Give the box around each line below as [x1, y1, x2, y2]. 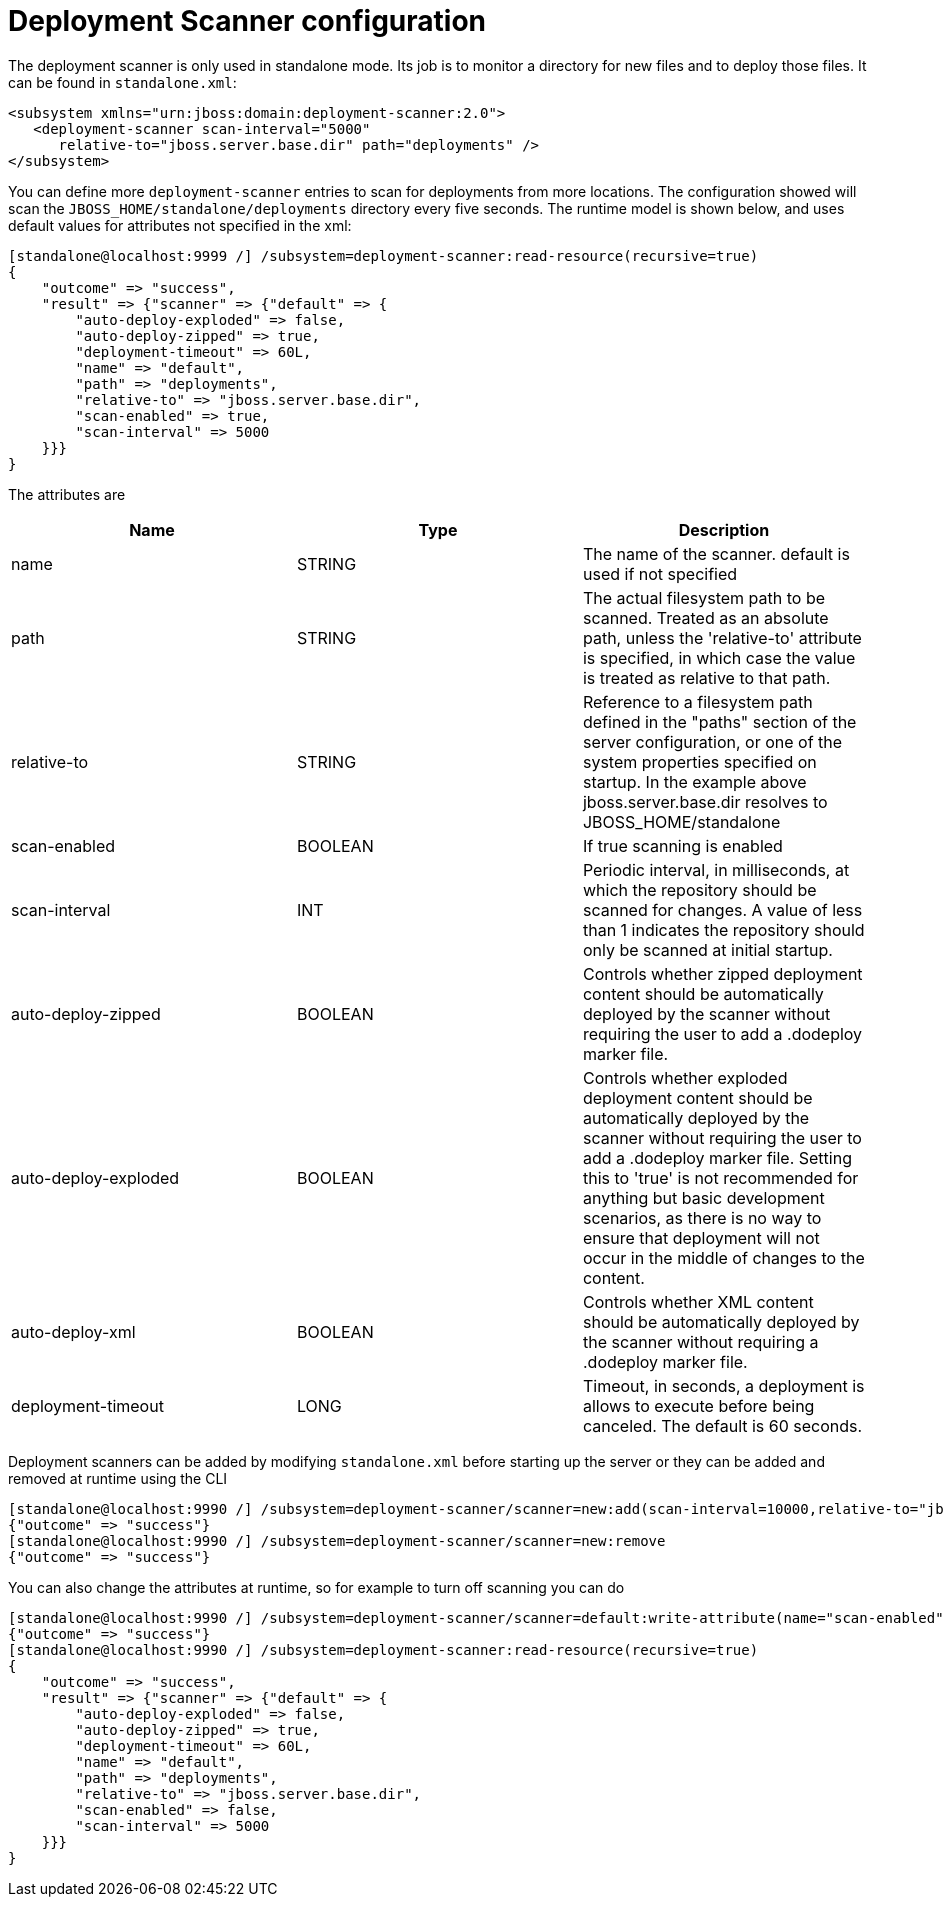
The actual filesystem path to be [582, 587, 825, 608]
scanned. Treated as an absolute [582, 607, 829, 628]
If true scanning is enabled [582, 835, 783, 856]
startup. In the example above [582, 771, 807, 792]
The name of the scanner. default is [582, 543, 850, 564]
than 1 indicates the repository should [582, 919, 865, 940]
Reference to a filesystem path [582, 691, 813, 712]
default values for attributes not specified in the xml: [8, 216, 352, 234]
